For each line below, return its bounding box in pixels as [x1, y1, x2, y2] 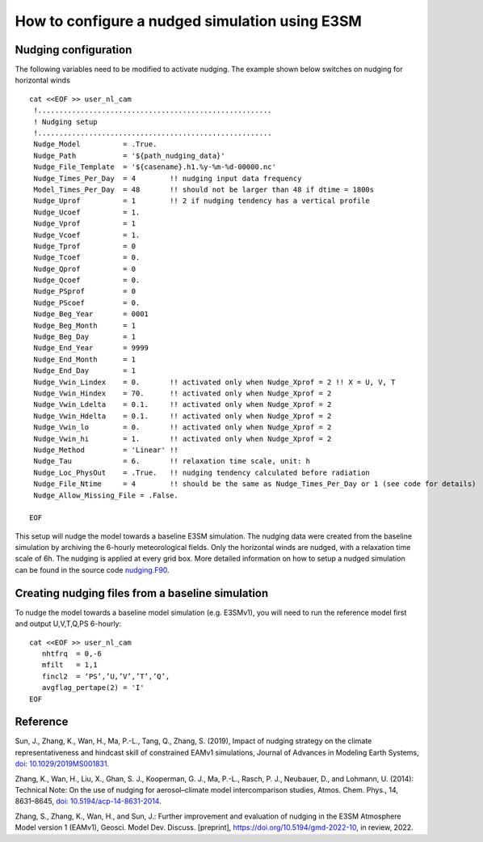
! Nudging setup [33, 117, 98, 126]
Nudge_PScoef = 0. [33, 298, 141, 307]
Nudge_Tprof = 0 [33, 241, 136, 251]
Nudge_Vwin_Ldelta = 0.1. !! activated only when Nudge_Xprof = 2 [33, 400, 332, 409]
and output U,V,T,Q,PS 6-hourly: [15, 619, 122, 628]
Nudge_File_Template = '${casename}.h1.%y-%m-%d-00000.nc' [33, 163, 276, 171]
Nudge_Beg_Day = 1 [33, 332, 136, 341]
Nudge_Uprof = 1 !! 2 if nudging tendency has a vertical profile [33, 197, 371, 205]
